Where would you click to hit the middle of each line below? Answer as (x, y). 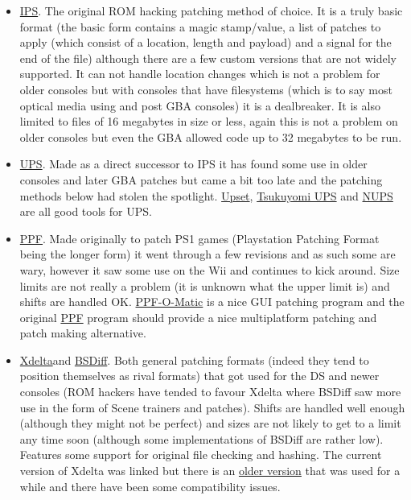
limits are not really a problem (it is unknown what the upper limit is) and (205, 285)
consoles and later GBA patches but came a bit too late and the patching (201, 179)
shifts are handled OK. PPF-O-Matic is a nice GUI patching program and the (212, 302)
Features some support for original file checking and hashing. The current (201, 455)
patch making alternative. (83, 333)
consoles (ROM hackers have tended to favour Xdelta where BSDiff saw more (210, 392)
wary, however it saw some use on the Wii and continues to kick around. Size (210, 269)
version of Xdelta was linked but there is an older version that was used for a (210, 471)
